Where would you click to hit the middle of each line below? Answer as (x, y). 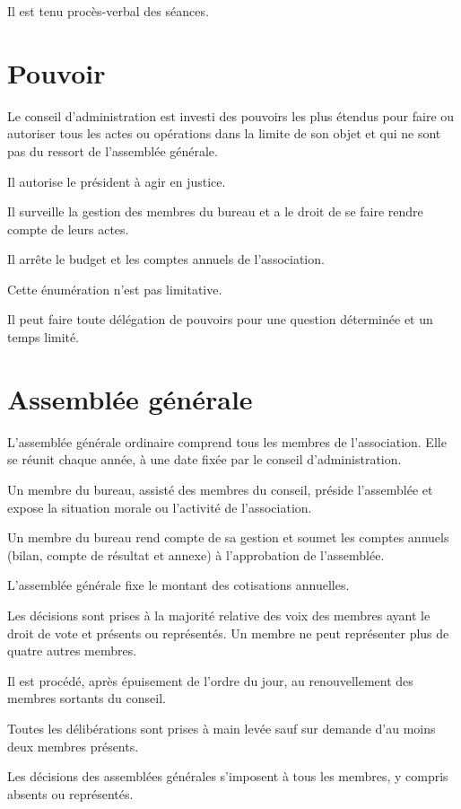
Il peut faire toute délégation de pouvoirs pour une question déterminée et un (220, 319)
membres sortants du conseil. (87, 698)
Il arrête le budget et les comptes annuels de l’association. (166, 259)
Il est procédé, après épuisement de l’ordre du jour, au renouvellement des (210, 680)
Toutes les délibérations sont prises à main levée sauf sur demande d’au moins (222, 728)
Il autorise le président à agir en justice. (117, 181)
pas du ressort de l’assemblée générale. (113, 150)
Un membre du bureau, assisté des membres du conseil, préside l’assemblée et (220, 489)
